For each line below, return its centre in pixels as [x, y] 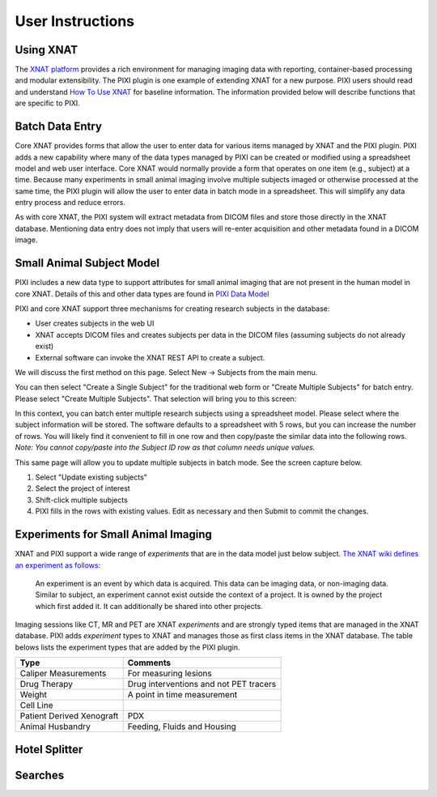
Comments [149, 663]
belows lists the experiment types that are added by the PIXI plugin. [127, 647]
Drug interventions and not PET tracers [202, 684]
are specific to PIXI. [47, 103]
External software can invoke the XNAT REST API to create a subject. [150, 357]
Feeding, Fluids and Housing [182, 727]
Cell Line [36, 705]
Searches [40, 775]
